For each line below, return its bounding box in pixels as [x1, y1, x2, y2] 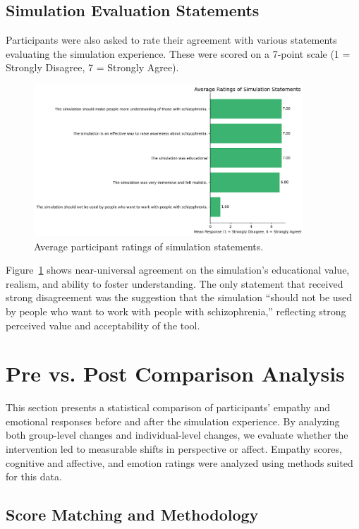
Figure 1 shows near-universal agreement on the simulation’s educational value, [6, 262, 350, 277]
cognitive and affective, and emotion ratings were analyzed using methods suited [6, 455, 353, 470]
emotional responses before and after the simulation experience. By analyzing [6, 413, 340, 428]
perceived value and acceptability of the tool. [6, 317, 200, 332]
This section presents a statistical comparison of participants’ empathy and [6, 400, 330, 415]
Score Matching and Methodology [6, 504, 259, 525]
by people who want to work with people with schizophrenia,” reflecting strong [6, 303, 346, 318]
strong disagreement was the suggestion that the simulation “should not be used [6, 290, 353, 305]
